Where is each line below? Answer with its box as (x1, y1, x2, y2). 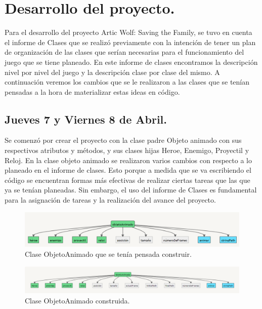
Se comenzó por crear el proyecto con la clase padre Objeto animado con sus (5, 135, 242, 145)
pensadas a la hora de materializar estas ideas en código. (5, 86, 180, 97)
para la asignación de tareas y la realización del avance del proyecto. (5, 195, 216, 205)
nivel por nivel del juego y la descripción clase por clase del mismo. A (5, 66, 220, 77)
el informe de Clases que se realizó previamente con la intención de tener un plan (5, 36, 256, 47)
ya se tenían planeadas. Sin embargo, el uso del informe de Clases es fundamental (5, 184, 257, 195)
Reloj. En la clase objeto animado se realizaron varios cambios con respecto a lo (5, 154, 252, 165)
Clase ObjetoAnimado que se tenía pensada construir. (25, 248, 192, 259)
